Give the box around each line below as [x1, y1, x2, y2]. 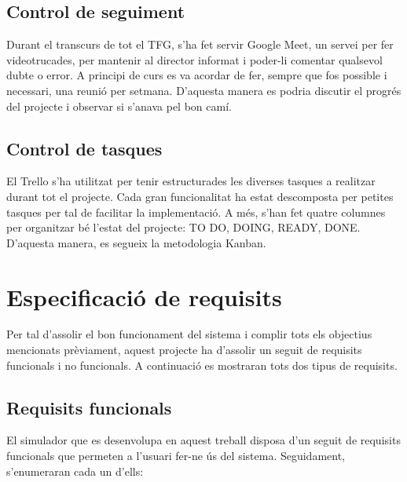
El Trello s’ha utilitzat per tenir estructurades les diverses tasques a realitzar [6, 173, 376, 189]
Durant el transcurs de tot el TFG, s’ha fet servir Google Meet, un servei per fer [6, 36, 394, 53]
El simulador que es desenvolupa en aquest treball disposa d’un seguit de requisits [6, 432, 401, 448]
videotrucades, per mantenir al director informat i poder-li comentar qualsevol [6, 51, 383, 68]
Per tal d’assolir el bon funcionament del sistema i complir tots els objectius [6, 326, 372, 342]
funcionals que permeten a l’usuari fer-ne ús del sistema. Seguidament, [6, 447, 346, 464]
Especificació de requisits [6, 280, 282, 312]
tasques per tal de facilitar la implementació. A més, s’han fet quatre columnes [6, 203, 386, 220]
